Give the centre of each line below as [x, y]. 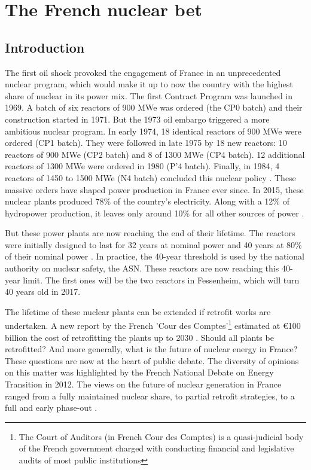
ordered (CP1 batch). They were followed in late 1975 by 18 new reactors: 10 [146, 143]
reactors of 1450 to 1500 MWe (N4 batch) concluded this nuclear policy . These [150, 177]
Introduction [45, 47]
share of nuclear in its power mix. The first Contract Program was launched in [149, 95]
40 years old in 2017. [43, 292]
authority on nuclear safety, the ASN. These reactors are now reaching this [142, 268]
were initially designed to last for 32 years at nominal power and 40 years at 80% [153, 244]
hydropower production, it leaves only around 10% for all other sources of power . [155, 213]
